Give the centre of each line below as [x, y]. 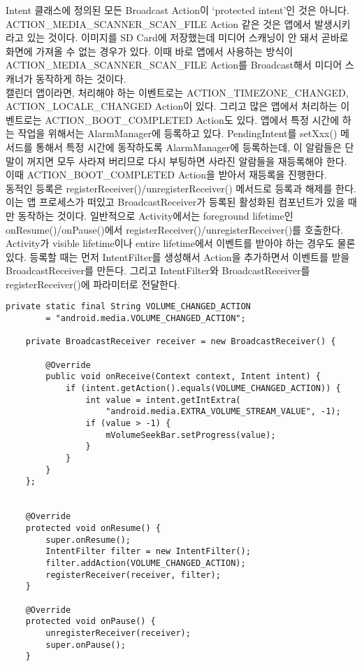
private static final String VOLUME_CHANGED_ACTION [128, 307]
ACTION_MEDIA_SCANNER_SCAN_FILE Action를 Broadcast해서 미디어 [174, 65]
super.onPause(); [86, 645]
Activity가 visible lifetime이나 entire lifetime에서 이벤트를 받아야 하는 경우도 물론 [181, 243]
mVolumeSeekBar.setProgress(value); [191, 435]
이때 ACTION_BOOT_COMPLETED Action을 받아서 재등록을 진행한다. [166, 175]
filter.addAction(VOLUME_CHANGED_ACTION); [146, 563]
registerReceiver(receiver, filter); [133, 575]
